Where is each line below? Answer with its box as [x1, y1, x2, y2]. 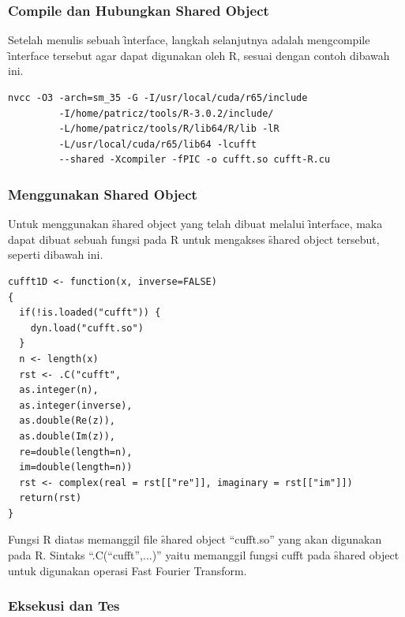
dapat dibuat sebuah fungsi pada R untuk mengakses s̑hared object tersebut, [8, 230, 380, 247]
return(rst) [19, 492, 82, 504]
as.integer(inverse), [19, 399, 133, 411]
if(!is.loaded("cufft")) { [19, 307, 161, 319]
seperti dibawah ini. [8, 246, 103, 263]
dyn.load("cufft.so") [30, 322, 144, 334]
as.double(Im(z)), [19, 430, 116, 442]
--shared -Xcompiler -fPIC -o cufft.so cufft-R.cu [58, 154, 331, 166]
